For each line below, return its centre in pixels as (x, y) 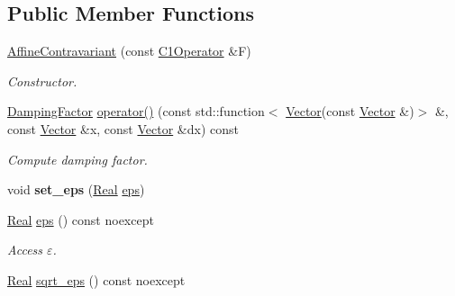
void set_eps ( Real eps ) (76, 189)
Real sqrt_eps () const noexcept (96, 279)
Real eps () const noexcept (81, 219)
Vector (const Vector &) (350, 111)
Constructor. (42, 81)
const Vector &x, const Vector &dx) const (123, 128)
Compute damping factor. (77, 159)
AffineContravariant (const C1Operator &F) (129, 51)
